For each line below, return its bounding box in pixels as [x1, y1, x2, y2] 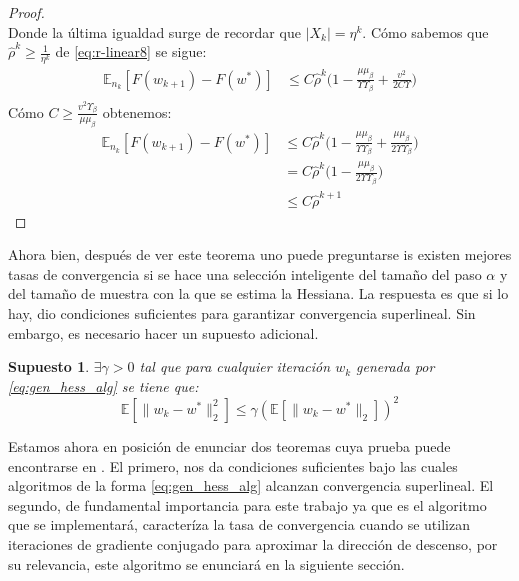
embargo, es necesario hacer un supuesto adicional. [8, 322, 319, 343]
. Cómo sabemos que [362, 21, 489, 42]
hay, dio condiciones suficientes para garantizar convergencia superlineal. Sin [8, 303, 476, 324]
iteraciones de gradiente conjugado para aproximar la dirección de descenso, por [8, 533, 498, 554]
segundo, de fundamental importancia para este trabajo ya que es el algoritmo [8, 494, 487, 515]
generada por [356, 356, 435, 377]
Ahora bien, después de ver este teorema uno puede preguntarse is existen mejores [8, 244, 512, 265]
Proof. [8, 2, 45, 22]
